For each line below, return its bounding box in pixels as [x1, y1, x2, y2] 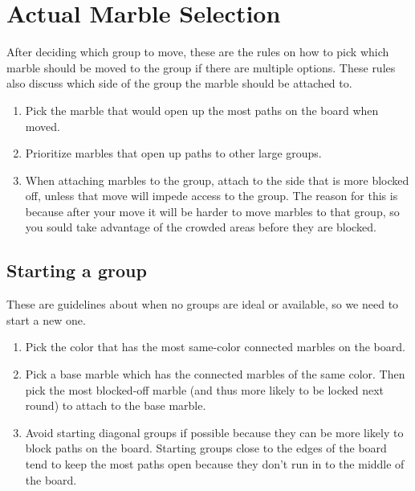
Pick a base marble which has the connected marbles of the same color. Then [25, 366, 405, 383]
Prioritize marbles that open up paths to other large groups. [25, 145, 322, 162]
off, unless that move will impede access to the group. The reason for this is [25, 187, 398, 204]
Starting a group [6, 258, 147, 283]
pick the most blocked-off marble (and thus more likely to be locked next [25, 381, 384, 398]
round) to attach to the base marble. [25, 397, 206, 414]
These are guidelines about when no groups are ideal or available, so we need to [6, 296, 399, 313]
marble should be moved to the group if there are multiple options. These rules [6, 59, 396, 76]
